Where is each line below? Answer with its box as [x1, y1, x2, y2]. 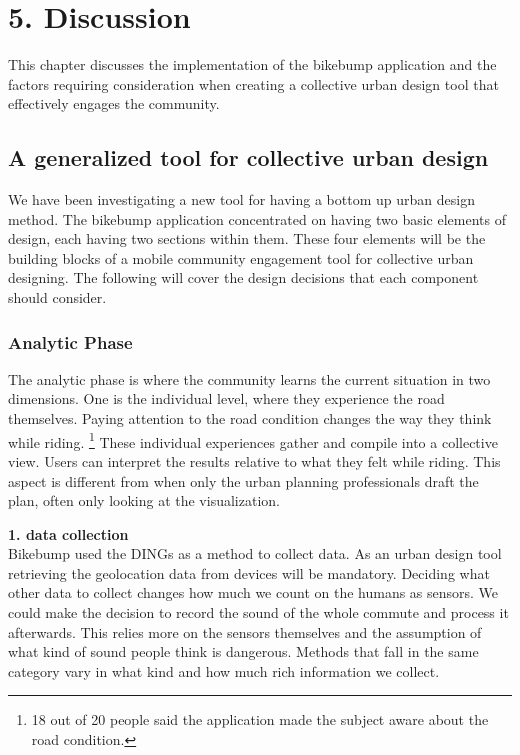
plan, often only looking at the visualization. [8, 490, 280, 511]
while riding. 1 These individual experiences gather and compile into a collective [8, 428, 498, 452]
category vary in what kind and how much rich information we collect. [8, 660, 440, 681]
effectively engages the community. [8, 93, 220, 114]
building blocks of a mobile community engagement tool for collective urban [8, 247, 474, 268]
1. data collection [8, 523, 129, 544]
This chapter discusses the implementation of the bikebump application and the [8, 54, 497, 75]
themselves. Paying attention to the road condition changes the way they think [8, 408, 492, 429]
